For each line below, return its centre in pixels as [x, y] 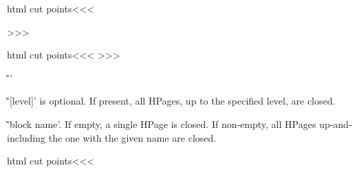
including [26, 137]
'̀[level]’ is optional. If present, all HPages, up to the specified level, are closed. [171, 101]
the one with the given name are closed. [132, 137]
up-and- [336, 123]
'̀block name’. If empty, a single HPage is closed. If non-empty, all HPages [162, 123]
